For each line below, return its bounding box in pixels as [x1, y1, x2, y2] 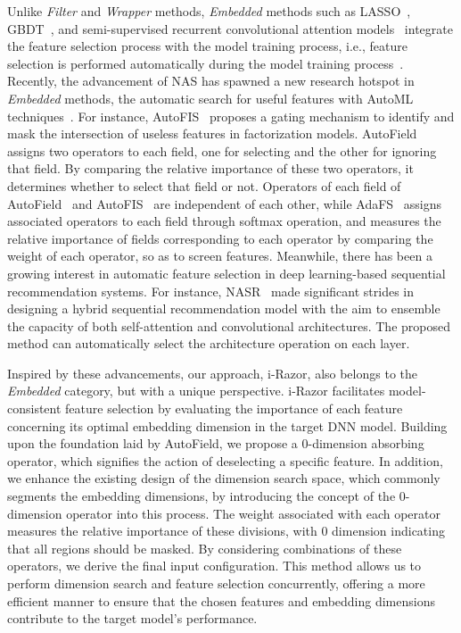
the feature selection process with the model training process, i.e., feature [7, 37, 407, 55]
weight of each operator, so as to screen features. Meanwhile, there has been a [7, 246, 432, 265]
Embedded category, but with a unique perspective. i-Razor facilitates [7, 381, 385, 400]
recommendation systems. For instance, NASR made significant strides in [7, 281, 415, 300]
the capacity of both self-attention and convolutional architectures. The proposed [7, 316, 450, 335]
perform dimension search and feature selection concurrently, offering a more [7, 574, 425, 592]
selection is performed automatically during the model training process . [7, 54, 404, 72]
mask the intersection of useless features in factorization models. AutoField [7, 124, 417, 143]
